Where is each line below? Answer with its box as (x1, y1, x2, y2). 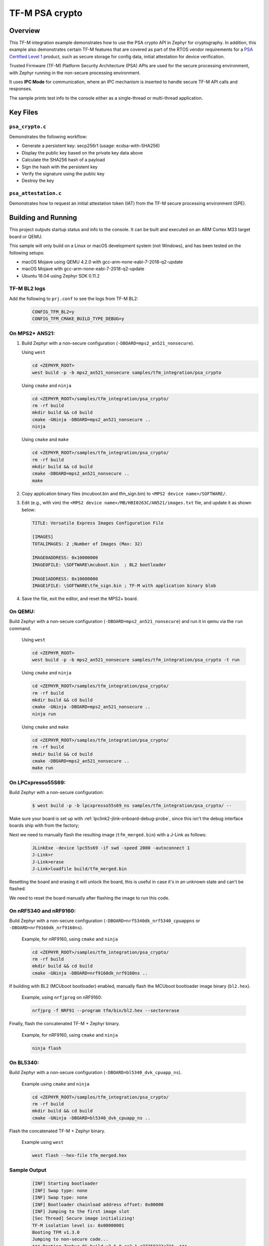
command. (9, 625, 31, 631)
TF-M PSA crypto (9, 7, 83, 18)
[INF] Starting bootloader (32, 1181, 98, 1186)
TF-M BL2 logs (9, 285, 46, 292)
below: (21, 506, 36, 513)
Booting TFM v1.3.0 (32, 1230, 80, 1236)
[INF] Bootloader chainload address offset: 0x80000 (32, 1202, 164, 1207)
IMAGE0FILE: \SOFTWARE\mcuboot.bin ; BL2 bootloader (32, 562, 166, 568)
